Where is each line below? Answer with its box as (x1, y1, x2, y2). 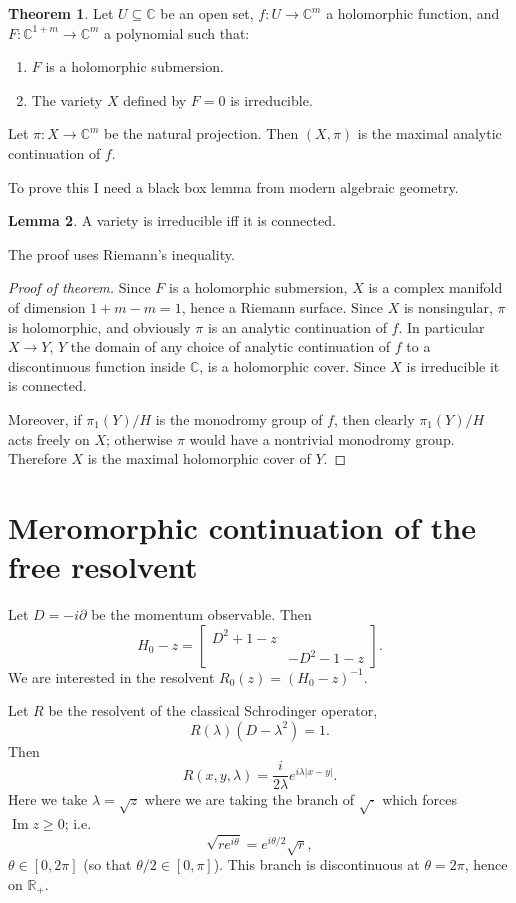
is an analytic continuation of (207, 316, 387, 337)
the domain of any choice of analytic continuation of (70, 336, 391, 357)
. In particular (398, 316, 485, 337)
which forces (382, 789, 457, 810)
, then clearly (333, 408, 415, 429)
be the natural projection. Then (104, 123, 299, 144)
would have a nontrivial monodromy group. (189, 428, 455, 449)
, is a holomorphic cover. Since (199, 355, 386, 376)
